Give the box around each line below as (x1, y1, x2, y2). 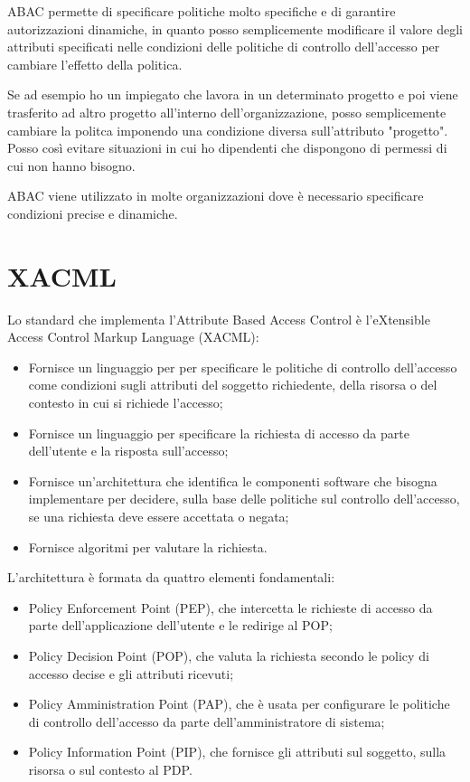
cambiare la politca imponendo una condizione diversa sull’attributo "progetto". (7, 120, 448, 139)
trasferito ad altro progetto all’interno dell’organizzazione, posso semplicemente (7, 102, 446, 121)
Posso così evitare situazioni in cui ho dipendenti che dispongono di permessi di (7, 138, 447, 157)
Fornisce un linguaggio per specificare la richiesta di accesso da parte (28, 423, 409, 442)
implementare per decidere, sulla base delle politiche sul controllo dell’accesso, (28, 489, 460, 508)
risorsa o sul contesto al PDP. (28, 759, 193, 778)
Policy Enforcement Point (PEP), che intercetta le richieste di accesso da (28, 598, 433, 617)
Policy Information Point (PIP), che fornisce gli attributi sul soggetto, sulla (28, 742, 446, 761)
